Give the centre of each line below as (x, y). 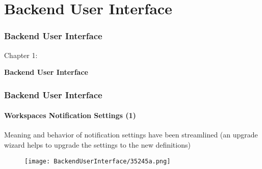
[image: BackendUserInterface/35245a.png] (98, 161)
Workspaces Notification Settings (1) (70, 115)
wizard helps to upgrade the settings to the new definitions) (97, 145)
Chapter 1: (21, 55)
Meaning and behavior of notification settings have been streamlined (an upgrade (131, 135)
